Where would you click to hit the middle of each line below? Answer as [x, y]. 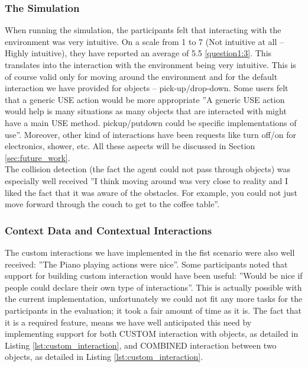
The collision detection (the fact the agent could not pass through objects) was [148, 169]
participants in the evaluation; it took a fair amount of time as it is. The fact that [153, 310]
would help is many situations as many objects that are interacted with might [146, 111]
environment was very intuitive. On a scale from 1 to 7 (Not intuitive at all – [144, 41]
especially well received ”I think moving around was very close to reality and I [147, 180]
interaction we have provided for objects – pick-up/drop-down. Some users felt [147, 88]
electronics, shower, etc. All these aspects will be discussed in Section [130, 146]
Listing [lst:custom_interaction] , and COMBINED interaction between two [141, 345]
